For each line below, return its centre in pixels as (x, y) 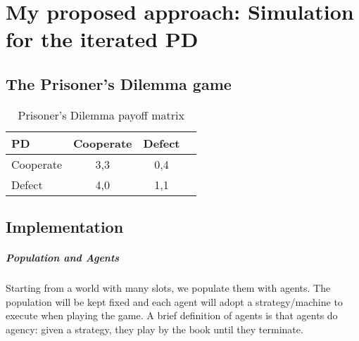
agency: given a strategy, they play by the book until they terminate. (155, 329)
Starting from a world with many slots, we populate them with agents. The (168, 288)
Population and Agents (63, 258)
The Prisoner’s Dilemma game (119, 83)
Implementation (65, 227)
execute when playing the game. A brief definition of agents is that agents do (172, 315)
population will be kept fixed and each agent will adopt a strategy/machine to (174, 301)
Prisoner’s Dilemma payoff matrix (101, 115)
